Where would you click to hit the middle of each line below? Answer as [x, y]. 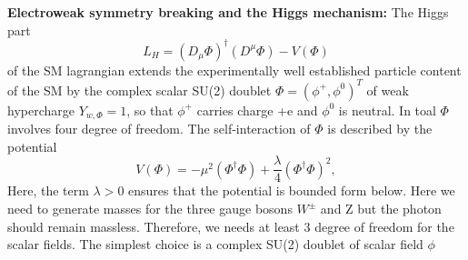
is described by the [380, 129]
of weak [388, 90]
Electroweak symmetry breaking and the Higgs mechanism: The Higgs [228, 12]
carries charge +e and [257, 110]
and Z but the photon [381, 209]
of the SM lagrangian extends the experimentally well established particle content [234, 70]
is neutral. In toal [387, 110]
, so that [150, 110]
